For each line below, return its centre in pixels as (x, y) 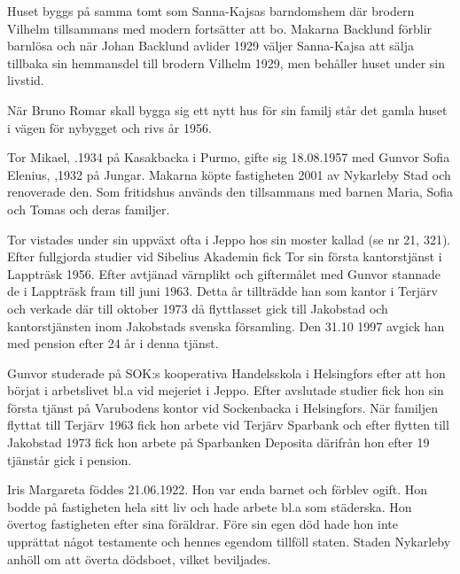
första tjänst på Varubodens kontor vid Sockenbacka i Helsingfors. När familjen (222, 407)
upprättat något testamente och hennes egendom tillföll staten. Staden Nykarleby (229, 542)
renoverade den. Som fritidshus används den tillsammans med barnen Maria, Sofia (230, 192)
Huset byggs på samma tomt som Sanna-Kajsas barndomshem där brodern (211, 11)
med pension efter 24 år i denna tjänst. (113, 343)
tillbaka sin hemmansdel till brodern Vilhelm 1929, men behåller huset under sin (226, 62)
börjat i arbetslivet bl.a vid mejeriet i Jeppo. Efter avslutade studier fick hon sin (226, 390)
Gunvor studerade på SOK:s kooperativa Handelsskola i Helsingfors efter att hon (226, 372)
